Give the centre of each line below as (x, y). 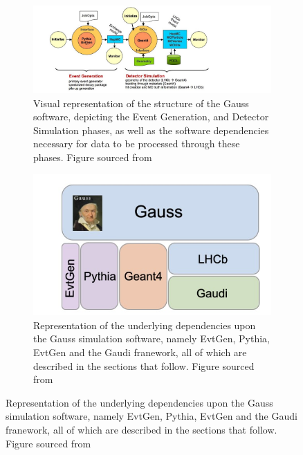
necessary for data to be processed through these (137, 143)
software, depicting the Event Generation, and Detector (151, 117)
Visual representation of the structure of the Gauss (141, 103)
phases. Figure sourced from (93, 157)
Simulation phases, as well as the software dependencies (151, 130)
